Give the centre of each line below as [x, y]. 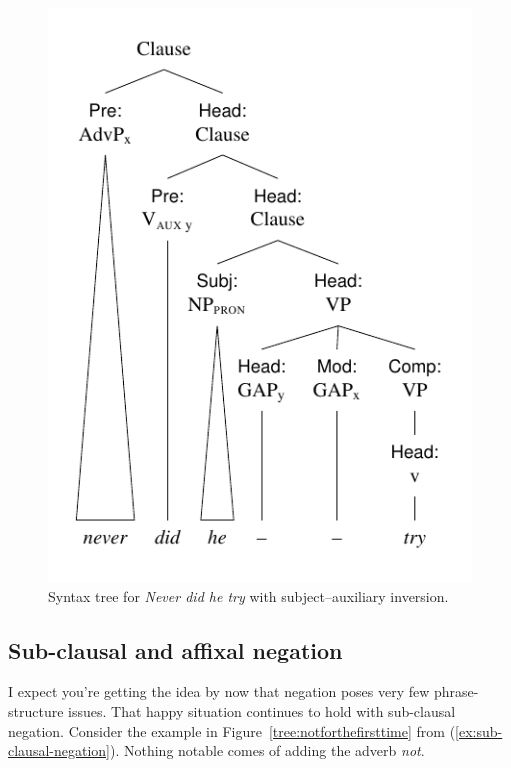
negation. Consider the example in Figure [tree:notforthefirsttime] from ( [232, 730]
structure [36, 710]
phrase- [456, 691]
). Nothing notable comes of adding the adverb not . [267, 750]
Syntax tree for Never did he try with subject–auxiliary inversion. [248, 595]
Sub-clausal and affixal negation [175, 649]
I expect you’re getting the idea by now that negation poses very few [219, 691]
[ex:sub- [479, 730]
